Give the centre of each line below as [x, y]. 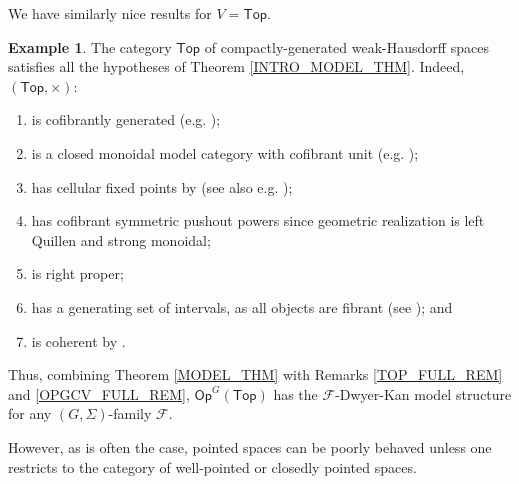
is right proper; [77, 273]
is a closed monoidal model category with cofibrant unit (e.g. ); [225, 152]
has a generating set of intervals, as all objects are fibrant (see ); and [242, 306]
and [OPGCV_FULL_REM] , [99, 393]
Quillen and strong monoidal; [121, 239]
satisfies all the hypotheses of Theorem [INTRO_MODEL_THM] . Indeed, [236, 66]
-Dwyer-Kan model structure [423, 393]
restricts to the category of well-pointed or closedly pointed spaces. [212, 466]
